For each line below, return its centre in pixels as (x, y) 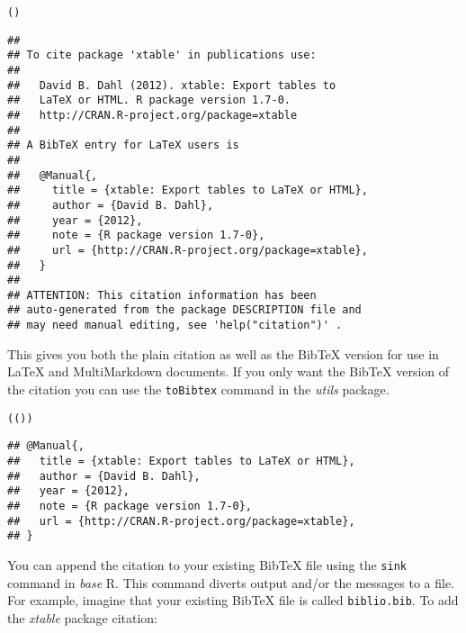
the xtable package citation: (82, 617)
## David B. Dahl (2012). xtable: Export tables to (172, 85)
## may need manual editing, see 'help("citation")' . (175, 326)
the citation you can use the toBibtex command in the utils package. (198, 389)
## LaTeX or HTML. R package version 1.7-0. (149, 100)
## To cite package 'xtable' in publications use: (162, 55)
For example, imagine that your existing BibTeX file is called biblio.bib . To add (233, 600)
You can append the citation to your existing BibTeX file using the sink (207, 564)
